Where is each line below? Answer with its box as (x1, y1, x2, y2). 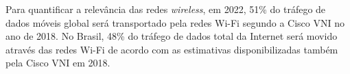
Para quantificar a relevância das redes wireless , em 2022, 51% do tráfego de (5, 2, 326, 16)
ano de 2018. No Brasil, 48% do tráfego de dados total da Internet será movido (5, 29, 338, 43)
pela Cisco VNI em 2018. (5, 56, 110, 70)
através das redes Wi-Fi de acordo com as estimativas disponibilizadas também (5, 42, 338, 56)
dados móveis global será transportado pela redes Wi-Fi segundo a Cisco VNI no (5, 15, 345, 29)
